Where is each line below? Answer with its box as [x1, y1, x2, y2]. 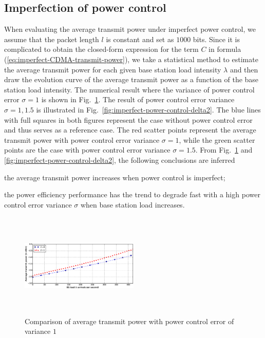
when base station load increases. [80, 199, 185, 210]
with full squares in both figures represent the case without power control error [4, 114, 253, 125]
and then [230, 64, 258, 74]
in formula [209, 44, 241, 54]
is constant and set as [106, 33, 174, 44]
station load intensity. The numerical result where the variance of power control [4, 84, 255, 95]
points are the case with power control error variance [4, 144, 171, 155]
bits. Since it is [193, 33, 240, 44]
